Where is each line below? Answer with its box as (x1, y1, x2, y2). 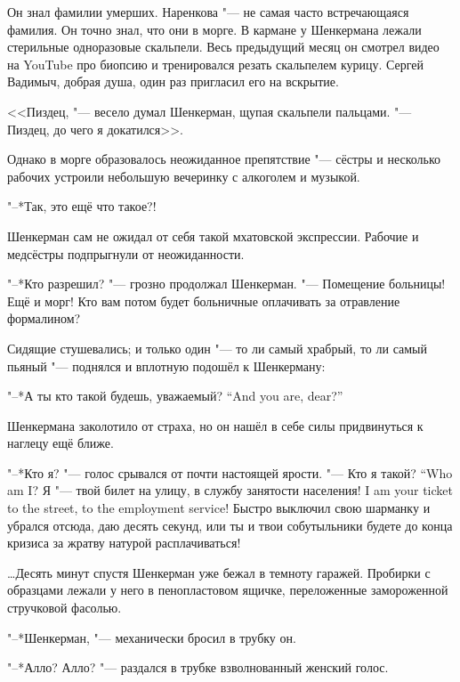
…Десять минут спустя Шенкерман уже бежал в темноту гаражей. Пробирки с (7, 563, 431, 581)
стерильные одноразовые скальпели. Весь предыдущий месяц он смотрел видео (7, 37, 440, 56)
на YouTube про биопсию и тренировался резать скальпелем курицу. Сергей (7, 54, 424, 73)
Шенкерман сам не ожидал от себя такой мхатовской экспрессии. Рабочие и (7, 226, 419, 245)
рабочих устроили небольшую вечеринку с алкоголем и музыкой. (7, 166, 360, 185)
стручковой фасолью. (7, 598, 122, 617)
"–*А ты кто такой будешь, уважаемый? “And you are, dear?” (7, 386, 343, 405)
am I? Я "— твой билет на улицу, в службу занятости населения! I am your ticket (7, 481, 454, 499)
